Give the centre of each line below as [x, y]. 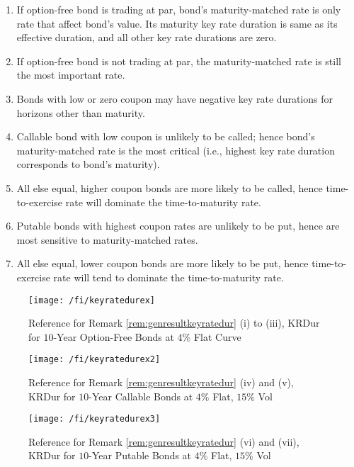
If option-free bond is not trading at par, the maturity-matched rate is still [179, 61]
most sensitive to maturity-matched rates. [107, 239]
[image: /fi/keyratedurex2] [95, 360]
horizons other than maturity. [81, 112]
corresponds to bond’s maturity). [88, 164]
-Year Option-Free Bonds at [114, 336]
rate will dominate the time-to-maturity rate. [163, 202]
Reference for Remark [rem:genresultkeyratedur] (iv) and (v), [161, 382]
